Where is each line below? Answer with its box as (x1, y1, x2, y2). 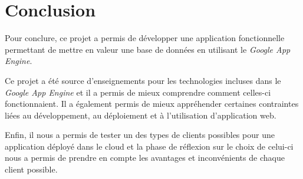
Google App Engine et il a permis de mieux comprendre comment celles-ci (5, 86, 271, 98)
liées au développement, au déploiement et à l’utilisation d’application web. (5, 109, 276, 121)
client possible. (5, 163, 58, 175)
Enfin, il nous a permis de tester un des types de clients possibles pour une (5, 129, 275, 141)
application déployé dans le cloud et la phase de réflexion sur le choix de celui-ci (5, 140, 294, 152)
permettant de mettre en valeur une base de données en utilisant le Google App (5, 43, 291, 55)
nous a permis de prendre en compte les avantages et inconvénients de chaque (5, 151, 285, 164)
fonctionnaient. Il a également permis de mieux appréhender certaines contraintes (5, 97, 299, 110)
